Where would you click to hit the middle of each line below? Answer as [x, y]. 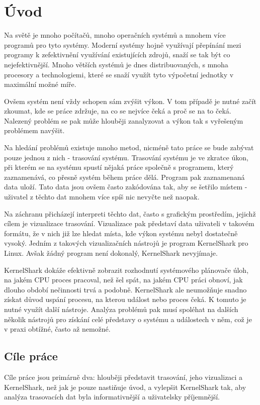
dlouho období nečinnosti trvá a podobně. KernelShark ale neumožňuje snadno [125, 289]
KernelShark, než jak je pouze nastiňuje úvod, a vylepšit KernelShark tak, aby [125, 387]
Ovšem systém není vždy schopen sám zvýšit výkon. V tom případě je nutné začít [130, 101]
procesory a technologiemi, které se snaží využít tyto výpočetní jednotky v [119, 74]
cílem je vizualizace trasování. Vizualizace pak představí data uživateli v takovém [129, 223]
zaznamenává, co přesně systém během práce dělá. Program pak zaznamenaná [124, 177]
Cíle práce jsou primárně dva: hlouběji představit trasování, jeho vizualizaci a [123, 377]
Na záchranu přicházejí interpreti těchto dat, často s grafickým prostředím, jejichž [130, 213]
